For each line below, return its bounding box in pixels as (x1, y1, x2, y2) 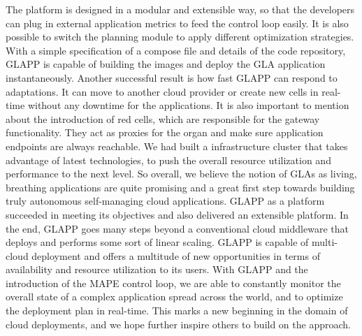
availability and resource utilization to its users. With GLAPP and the (6, 262, 308, 277)
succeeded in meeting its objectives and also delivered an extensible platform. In (6, 207, 349, 221)
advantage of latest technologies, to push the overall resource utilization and (6, 152, 331, 167)
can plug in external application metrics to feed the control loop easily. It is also (6, 15, 349, 30)
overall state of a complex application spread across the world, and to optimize (6, 289, 343, 304)
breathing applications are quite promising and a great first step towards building (6, 180, 355, 194)
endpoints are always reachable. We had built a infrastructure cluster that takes (6, 138, 348, 153)
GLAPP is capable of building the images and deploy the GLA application (6, 57, 326, 71)
